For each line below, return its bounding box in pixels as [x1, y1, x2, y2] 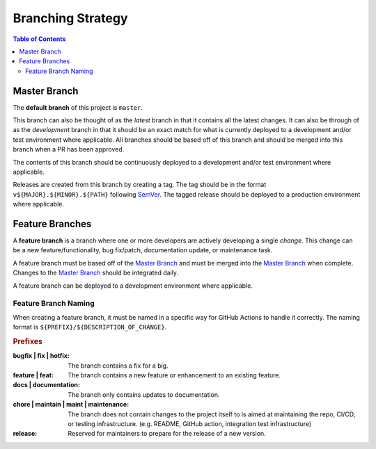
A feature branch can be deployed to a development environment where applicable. [13, 281, 253, 290]
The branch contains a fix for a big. [68, 361, 169, 370]
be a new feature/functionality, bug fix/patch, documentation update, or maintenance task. [13, 246, 273, 254]
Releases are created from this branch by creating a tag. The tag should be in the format [13, 181, 267, 189]
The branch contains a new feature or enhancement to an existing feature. [68, 370, 281, 379]
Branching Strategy [13, 10, 128, 26]
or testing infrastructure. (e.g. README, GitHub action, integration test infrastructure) [68, 419, 312, 427]
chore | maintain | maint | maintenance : [13, 400, 130, 409]
